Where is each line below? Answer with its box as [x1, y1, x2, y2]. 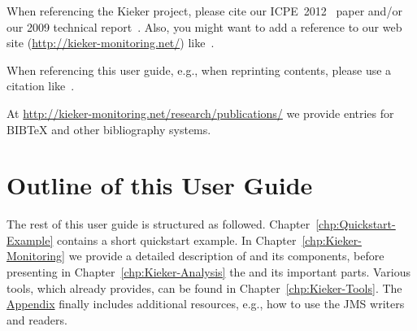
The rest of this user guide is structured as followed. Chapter [7, 216, 311, 233]
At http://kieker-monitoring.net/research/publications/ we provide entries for [7, 104, 394, 121]
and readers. [7, 311, 67, 328]
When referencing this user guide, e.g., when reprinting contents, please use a [7, 61, 392, 78]
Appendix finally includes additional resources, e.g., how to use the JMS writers [7, 295, 405, 312]
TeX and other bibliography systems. [26, 120, 211, 137]
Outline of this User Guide [7, 168, 313, 202]
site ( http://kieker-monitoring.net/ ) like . [7, 34, 215, 51]
